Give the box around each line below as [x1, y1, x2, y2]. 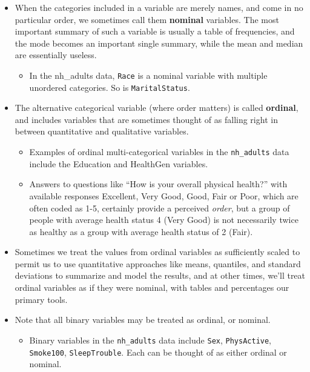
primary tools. [15, 293, 68, 305]
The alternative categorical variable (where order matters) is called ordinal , [15, 101, 298, 114]
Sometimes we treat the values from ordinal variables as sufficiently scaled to [15, 245, 300, 258]
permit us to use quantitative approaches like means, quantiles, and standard [15, 257, 301, 270]
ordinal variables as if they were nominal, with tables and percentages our [15, 281, 289, 294]
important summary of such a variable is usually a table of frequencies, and [15, 25, 295, 38]
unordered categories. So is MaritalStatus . [29, 81, 190, 93]
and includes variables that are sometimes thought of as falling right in [15, 113, 278, 125]
